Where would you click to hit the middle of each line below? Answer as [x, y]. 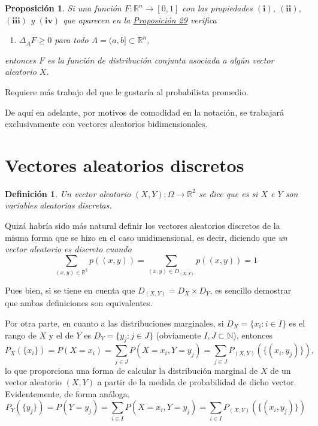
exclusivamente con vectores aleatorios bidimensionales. [106, 124]
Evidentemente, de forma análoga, [67, 393]
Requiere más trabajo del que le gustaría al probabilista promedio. [127, 91]
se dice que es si [228, 193]
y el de [61, 335]
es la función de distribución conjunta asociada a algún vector [160, 60]
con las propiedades [217, 8]
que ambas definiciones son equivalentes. [79, 303]
